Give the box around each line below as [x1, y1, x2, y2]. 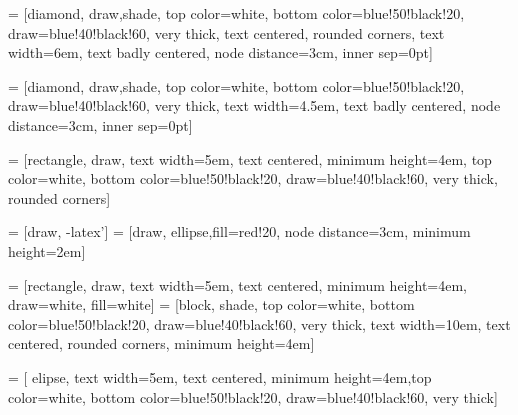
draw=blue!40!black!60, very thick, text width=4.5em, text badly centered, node [8, 95, 501, 116]
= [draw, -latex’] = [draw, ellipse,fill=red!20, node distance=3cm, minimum [8, 221, 471, 242]
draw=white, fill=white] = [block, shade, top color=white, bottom [8, 294, 415, 315]
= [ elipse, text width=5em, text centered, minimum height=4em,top [8, 366, 432, 387]
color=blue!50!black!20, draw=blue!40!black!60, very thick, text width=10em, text [8, 313, 511, 334]
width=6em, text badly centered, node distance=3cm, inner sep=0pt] [8, 42, 433, 63]
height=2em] [8, 240, 86, 261]
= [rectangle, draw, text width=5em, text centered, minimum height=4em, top [8, 148, 492, 169]
